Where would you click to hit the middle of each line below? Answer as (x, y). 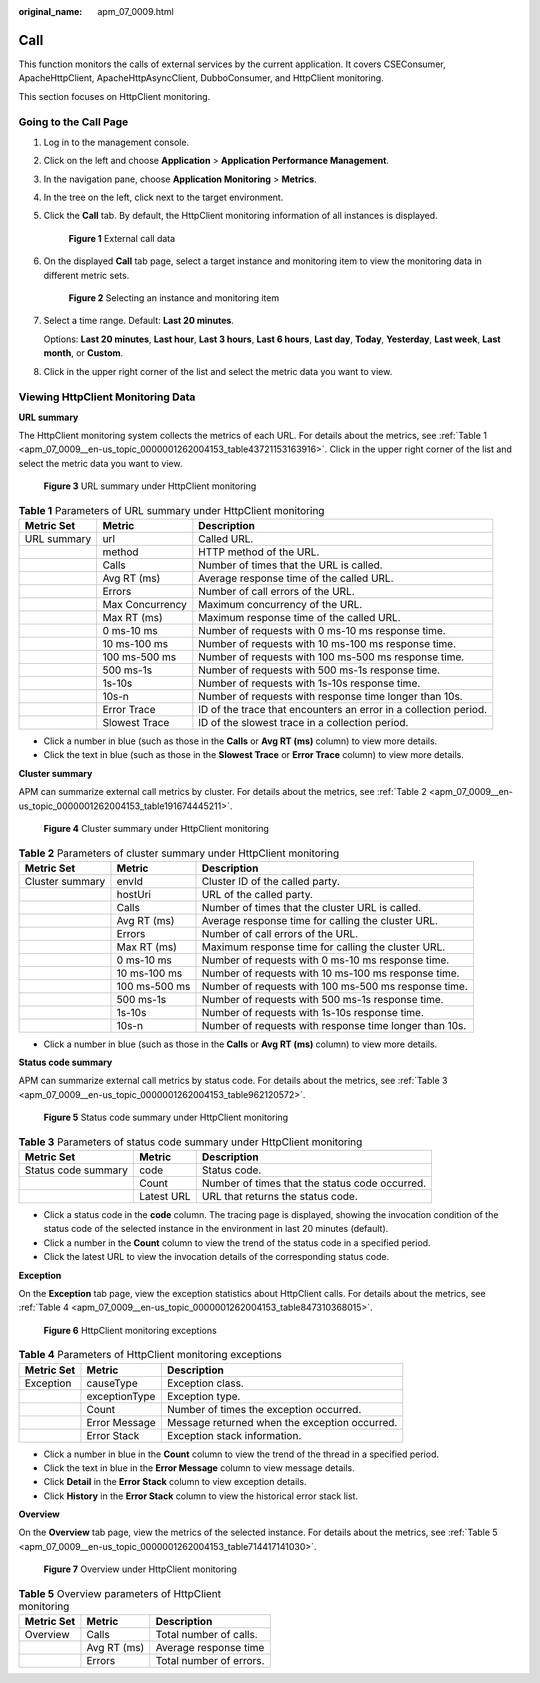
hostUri (134, 894)
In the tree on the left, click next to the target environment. (163, 197)
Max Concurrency (144, 604)
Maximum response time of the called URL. (299, 617)
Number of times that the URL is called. (291, 565)
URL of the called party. (257, 894)
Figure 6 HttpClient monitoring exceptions (130, 1330)
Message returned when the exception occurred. (282, 1422)
